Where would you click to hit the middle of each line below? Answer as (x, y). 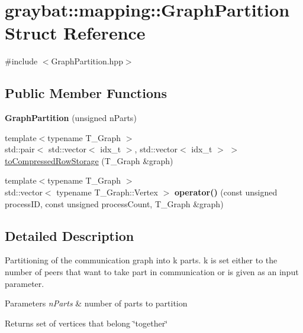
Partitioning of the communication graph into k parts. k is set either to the (141, 260)
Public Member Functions (86, 93)
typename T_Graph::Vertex (107, 192)
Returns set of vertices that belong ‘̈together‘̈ (86, 323)
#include (21, 61)
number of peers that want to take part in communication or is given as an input (152, 272)
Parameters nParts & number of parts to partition (96, 303)
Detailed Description (70, 235)
